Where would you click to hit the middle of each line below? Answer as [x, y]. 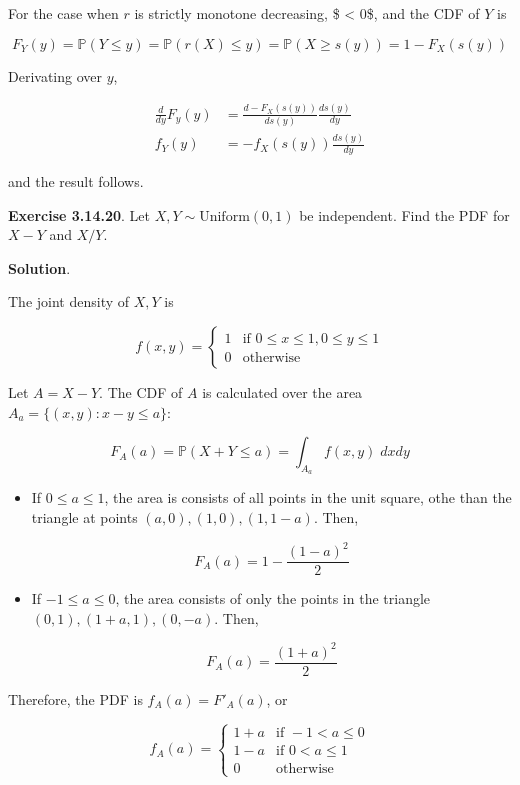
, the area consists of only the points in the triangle [273, 598]
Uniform [224, 216]
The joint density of [69, 301]
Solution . [39, 267]
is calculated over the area [282, 391]
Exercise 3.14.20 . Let [79, 214]
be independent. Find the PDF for [404, 214]
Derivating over [55, 75]
